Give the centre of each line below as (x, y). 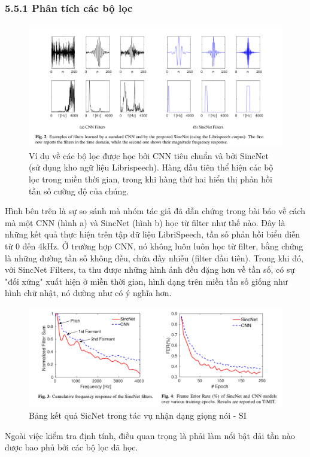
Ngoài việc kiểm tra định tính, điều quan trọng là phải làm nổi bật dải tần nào (150, 435)
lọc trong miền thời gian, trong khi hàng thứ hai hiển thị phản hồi (151, 179)
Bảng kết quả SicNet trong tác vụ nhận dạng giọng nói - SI (138, 415)
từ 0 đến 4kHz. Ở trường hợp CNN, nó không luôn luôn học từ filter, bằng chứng (154, 246)
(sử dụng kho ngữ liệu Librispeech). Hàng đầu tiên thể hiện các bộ (151, 167)
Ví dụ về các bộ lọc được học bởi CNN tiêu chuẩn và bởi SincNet (149, 155)
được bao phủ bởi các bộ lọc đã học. (72, 447)
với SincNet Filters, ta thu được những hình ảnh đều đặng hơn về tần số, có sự (150, 269)
